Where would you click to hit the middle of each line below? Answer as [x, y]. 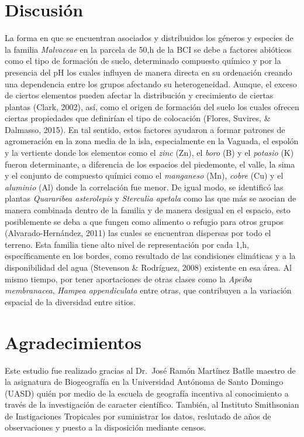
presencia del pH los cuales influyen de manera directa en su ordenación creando [148, 72]
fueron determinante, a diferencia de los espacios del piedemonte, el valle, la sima [150, 164]
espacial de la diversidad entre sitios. [70, 301]
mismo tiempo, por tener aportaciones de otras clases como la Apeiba [128, 279]
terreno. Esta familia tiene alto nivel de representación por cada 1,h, [127, 244]
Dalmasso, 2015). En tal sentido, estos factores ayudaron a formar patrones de [145, 129]
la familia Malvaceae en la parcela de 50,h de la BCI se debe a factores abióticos [148, 49]
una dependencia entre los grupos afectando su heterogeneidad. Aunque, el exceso [151, 83]
